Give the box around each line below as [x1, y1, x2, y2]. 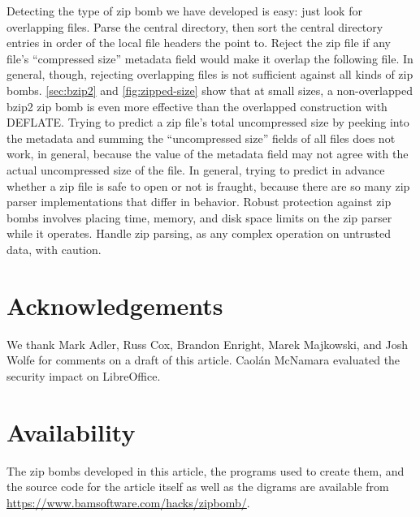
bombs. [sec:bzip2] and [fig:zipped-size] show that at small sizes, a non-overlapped [6, 81, 413, 98]
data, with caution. [6, 240, 102, 257]
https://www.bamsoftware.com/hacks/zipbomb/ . [6, 493, 250, 511]
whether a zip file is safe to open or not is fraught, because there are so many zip [6, 177, 410, 194]
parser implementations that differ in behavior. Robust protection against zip [6, 193, 392, 210]
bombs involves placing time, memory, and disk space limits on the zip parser [6, 209, 392, 226]
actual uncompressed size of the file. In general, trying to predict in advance [6, 161, 385, 178]
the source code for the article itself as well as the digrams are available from [6, 478, 389, 495]
